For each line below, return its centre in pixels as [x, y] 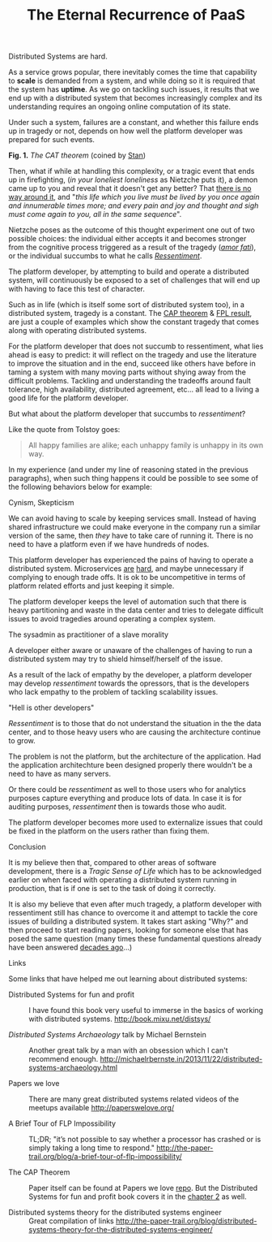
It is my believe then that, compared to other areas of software [113, 863]
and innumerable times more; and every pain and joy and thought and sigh [134, 206]
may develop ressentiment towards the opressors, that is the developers [129, 683]
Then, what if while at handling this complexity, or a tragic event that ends [132, 171]
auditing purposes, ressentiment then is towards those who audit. [117, 807]
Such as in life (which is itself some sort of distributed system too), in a [127, 305]
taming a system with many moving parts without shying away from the [127, 372]
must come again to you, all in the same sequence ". [95, 214]
